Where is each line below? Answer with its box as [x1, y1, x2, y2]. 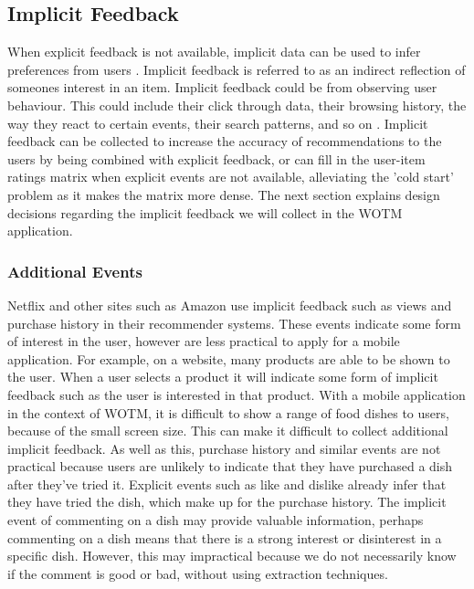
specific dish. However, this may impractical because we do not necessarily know [7, 546, 457, 565]
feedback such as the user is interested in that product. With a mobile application [7, 384, 466, 404]
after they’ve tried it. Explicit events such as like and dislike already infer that [7, 474, 447, 493]
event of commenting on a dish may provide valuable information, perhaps [7, 510, 424, 530]
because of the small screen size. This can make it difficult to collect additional [7, 421, 448, 440]
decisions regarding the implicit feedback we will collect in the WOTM [7, 203, 403, 222]
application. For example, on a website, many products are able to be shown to [7, 349, 450, 368]
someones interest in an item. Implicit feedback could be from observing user [7, 78, 437, 97]
